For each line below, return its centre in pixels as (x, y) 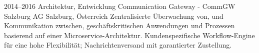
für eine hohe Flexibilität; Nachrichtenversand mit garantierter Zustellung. (118, 45)
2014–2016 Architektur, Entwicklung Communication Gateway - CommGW (120, 6)
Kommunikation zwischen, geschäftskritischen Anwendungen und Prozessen (119, 26)
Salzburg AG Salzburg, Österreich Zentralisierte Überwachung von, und (114, 16)
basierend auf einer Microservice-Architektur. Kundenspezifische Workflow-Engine (129, 35)
